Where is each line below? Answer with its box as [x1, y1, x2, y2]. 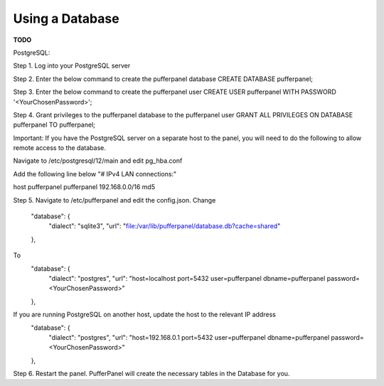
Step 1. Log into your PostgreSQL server [13, 61, 131, 70]
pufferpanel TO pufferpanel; [13, 121, 96, 129]
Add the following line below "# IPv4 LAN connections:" [13, 169, 177, 178]
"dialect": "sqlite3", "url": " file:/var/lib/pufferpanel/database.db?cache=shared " [48, 222, 281, 230]
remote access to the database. [13, 144, 106, 152]
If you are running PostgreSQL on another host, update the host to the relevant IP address [13, 310, 277, 319]
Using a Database [13, 11, 120, 26]
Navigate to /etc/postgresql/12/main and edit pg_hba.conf [13, 156, 183, 165]
